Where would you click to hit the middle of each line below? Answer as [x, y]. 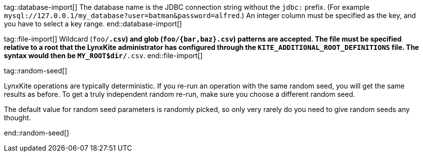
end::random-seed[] [37, 133]
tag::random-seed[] [36, 71]
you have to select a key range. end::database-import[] [93, 24]
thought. [18, 118]
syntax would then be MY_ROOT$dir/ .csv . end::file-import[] [103, 56]
